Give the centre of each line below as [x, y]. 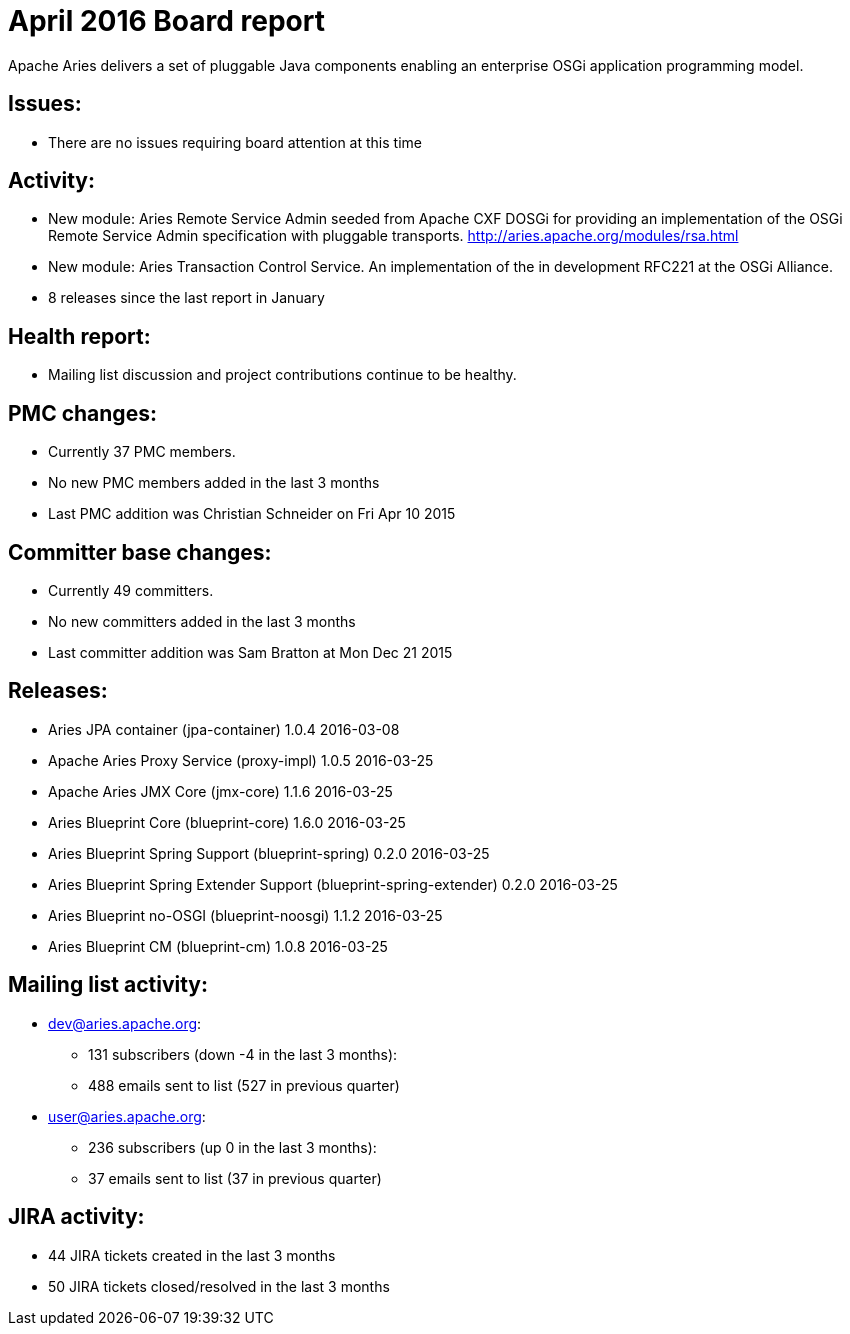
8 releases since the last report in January [186, 298]
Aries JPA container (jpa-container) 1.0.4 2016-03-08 [224, 729]
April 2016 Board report [166, 21]
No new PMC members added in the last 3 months [214, 483]
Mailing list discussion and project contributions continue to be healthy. [282, 375]
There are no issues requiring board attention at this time [235, 142]
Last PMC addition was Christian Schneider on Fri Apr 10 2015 [252, 514]
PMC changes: [82, 413]
